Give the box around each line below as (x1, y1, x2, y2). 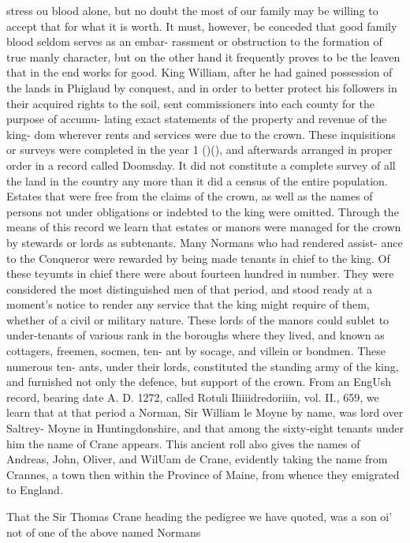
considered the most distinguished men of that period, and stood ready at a (6, 280, 373, 297)
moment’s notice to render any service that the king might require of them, (6, 296, 370, 313)
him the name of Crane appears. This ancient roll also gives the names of (6, 435, 360, 451)
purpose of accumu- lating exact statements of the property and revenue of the (6, 110, 387, 127)
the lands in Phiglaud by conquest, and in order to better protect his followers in (6, 79, 397, 95)
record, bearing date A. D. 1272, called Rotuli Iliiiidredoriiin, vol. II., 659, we (6, 388, 379, 405)
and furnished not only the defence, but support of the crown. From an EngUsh (6, 373, 392, 390)
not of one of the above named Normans (6, 523, 201, 540)
